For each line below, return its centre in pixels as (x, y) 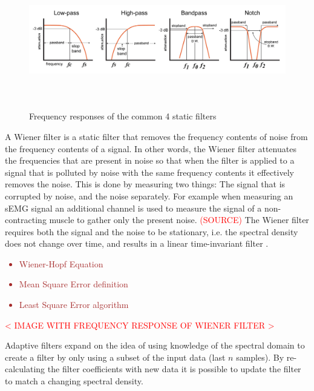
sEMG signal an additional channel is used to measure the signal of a (133, 208)
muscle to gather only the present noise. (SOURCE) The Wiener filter (179, 220)
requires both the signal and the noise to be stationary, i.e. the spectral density (152, 231)
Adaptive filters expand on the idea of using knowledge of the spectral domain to (155, 345)
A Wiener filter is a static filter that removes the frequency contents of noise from (156, 136)
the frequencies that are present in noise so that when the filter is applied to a (150, 160)
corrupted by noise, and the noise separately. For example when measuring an (149, 195)
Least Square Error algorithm (74, 305)
